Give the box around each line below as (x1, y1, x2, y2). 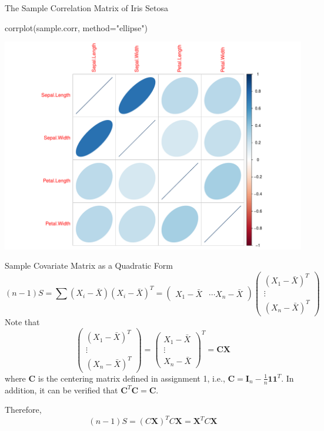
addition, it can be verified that (5, 383, 118, 396)
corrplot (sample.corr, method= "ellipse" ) (5, 21, 148, 34)
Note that (5, 315, 40, 328)
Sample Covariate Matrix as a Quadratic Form (5, 259, 173, 272)
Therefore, (5, 403, 42, 416)
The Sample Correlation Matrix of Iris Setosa (5, 2, 168, 14)
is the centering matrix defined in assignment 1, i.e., (38, 372, 225, 384)
